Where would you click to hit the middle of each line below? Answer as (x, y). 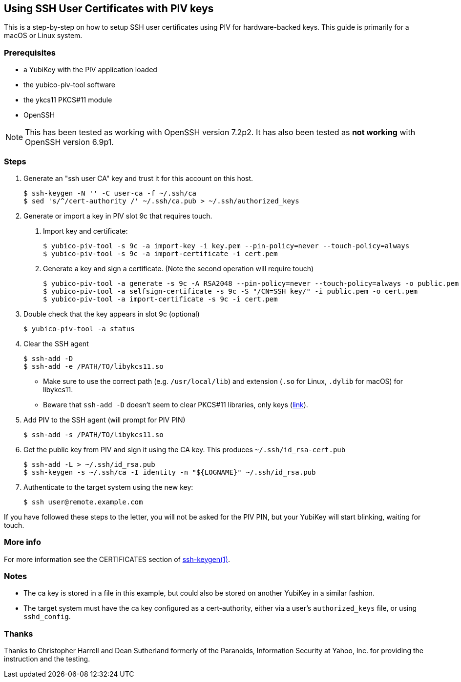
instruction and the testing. (47, 659)
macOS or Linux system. (43, 36)
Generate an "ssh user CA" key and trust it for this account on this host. (138, 178)
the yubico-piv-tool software (69, 85)
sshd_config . (47, 617)
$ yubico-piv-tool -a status (79, 329)
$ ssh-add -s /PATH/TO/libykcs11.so (94, 434)
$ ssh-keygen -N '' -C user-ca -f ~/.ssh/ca (110, 193)
